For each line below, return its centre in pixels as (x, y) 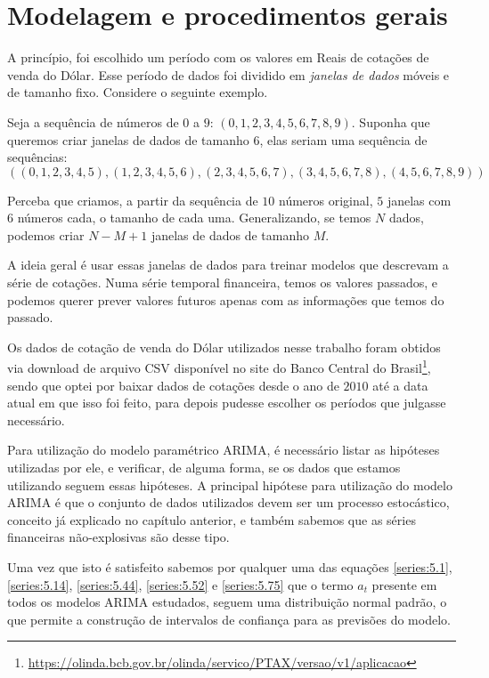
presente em (404, 584)
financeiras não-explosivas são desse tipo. (118, 537)
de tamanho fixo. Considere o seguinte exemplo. (138, 92)
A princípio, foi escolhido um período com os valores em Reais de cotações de (218, 57)
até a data (400, 385)
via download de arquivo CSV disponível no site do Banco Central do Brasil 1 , (219, 367)
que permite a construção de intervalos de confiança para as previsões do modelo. (229, 619)
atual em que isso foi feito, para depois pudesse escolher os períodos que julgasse (227, 403)
